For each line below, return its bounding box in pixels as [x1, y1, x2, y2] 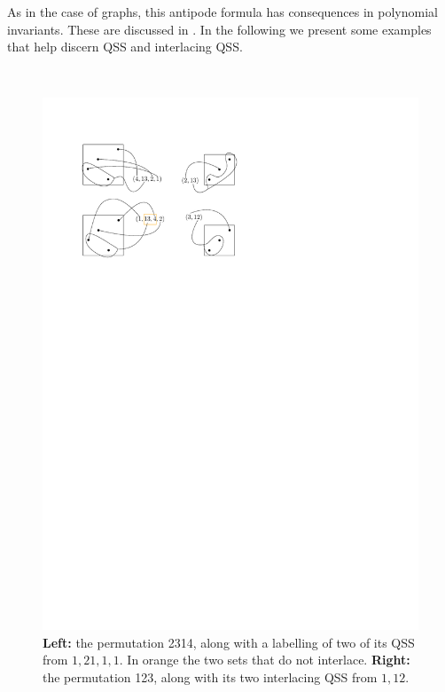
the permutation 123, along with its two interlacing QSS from [43, 668, 378, 687]
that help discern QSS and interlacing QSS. [7, 37, 243, 56]
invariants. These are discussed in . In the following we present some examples [7, 20, 432, 38]
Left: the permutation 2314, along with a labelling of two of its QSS [43, 633, 415, 651]
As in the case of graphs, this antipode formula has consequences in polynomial [7, 3, 438, 20]
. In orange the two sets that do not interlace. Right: [119, 650, 410, 669]
